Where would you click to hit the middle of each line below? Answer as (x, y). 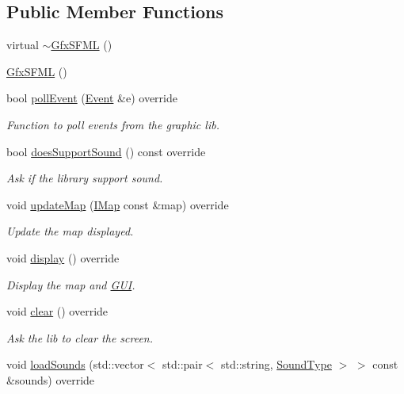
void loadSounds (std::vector (75, 364)
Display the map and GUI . (71, 284)
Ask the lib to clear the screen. (80, 337)
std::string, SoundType (276, 364)
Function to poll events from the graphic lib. (113, 124)
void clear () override (57, 311)
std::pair (183, 364)
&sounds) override (51, 379)
